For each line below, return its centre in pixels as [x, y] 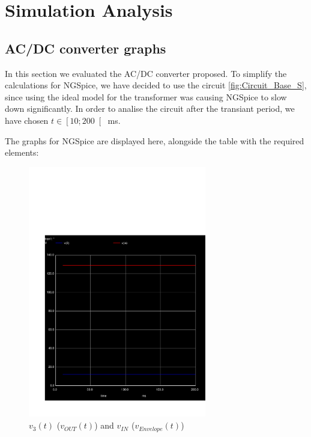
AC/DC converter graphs [86, 48]
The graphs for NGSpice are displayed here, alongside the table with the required [155, 140]
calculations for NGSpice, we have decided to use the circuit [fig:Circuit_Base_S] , [156, 85]
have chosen [27, 120]
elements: [22, 152]
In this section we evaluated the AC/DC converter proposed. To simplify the [146, 73]
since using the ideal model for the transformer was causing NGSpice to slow [146, 96]
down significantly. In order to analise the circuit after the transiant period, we [150, 108]
